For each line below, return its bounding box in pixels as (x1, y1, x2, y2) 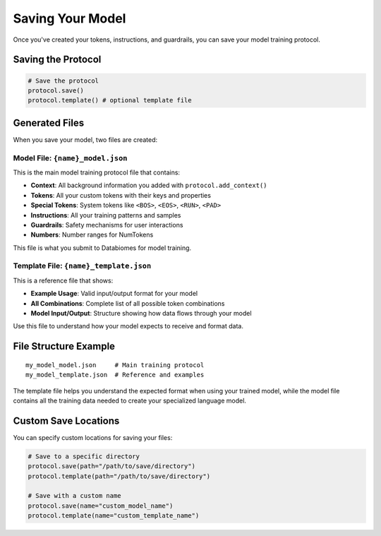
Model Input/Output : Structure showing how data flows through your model (30, 309, 252, 318)
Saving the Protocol (13, 54, 102, 66)
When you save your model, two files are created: (13, 135, 158, 144)
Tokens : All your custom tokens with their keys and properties (30, 191, 212, 199)
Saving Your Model (13, 11, 126, 26)
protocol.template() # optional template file (28, 96, 192, 105)
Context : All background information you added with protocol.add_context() (30, 181, 267, 190)
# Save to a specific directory (28, 452, 140, 460)
